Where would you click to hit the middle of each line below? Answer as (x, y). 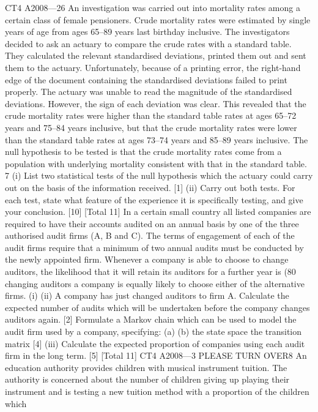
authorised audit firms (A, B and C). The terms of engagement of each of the (150, 235)
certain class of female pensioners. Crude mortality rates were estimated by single (158, 19)
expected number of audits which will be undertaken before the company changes (157, 307)
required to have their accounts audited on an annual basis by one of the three (152, 223)
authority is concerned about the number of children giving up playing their (147, 379)
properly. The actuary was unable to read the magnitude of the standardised (149, 92)
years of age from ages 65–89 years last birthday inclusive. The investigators (147, 32)
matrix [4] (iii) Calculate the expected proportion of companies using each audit (155, 343)
